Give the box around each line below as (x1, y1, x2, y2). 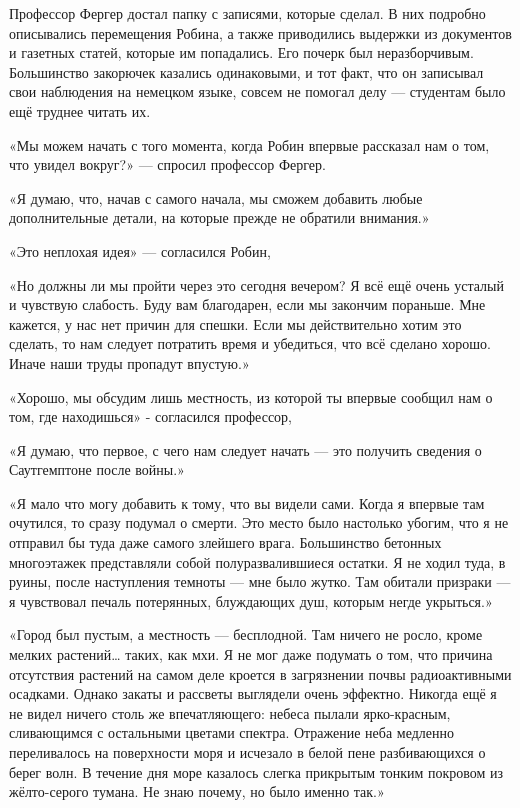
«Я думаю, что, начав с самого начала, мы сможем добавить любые (9, 187, 423, 208)
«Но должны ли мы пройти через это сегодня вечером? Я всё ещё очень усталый (9, 274, 504, 295)
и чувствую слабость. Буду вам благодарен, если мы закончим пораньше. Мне (9, 294, 486, 315)
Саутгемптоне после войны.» (9, 459, 185, 480)
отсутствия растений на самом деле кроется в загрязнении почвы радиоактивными (9, 663, 512, 684)
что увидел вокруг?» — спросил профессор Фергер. (9, 154, 326, 175)
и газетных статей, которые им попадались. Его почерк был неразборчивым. (9, 42, 474, 63)
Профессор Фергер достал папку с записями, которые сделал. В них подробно (9, 3, 486, 23)
